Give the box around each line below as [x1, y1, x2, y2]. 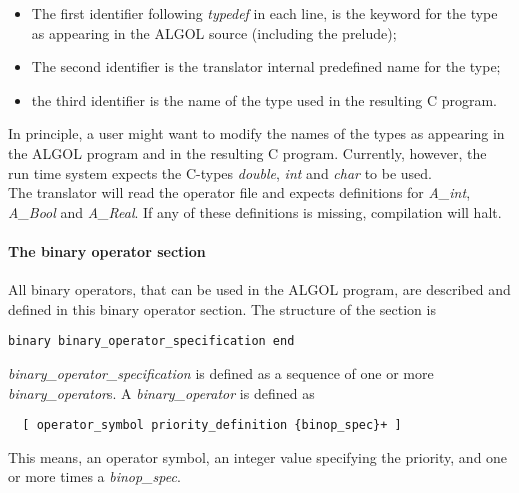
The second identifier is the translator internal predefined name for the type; [31, 56, 501, 77]
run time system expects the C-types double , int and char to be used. [8, 162, 433, 183]
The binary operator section [8, 240, 206, 261]
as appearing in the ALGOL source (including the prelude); [31, 22, 397, 43]
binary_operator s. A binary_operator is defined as [8, 382, 315, 403]
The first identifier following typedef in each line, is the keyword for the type [31, 3, 498, 23]
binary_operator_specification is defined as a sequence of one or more [8, 362, 434, 383]
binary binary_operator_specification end [8, 334, 295, 349]
